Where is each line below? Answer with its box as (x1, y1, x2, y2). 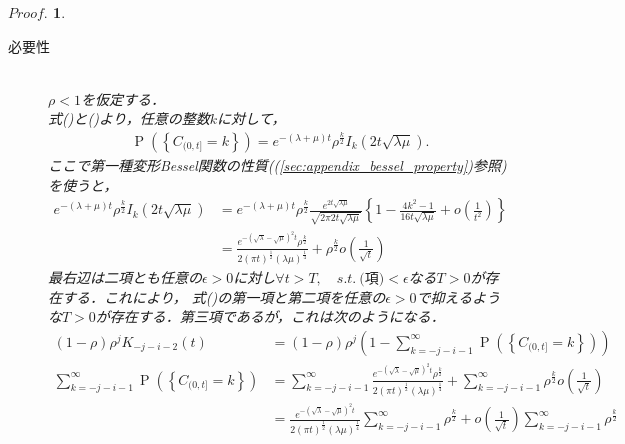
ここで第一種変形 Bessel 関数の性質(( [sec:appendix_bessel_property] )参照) (48, 155, 507, 175)
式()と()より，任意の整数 (48, 108, 210, 129)
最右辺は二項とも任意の (48, 267, 202, 288)
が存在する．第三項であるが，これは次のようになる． (95, 306, 445, 327)
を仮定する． (80, 88, 165, 109)
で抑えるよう (416, 286, 501, 307)
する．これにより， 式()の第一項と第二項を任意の (61, 286, 386, 307)
